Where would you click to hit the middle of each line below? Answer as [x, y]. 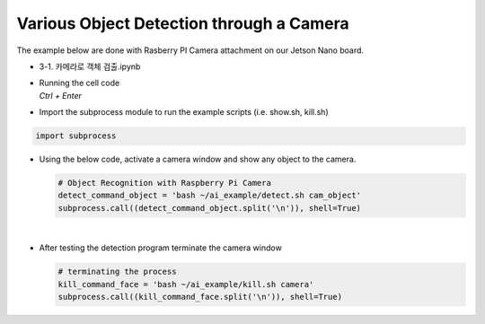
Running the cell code [79, 83]
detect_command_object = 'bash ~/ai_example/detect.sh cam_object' [210, 196]
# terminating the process [117, 272]
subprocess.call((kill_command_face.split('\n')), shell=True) [200, 297]
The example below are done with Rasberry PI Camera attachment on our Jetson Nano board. [190, 50]
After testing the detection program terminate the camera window [160, 248]
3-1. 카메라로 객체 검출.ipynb [90, 66]
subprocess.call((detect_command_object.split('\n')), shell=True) [210, 208]
